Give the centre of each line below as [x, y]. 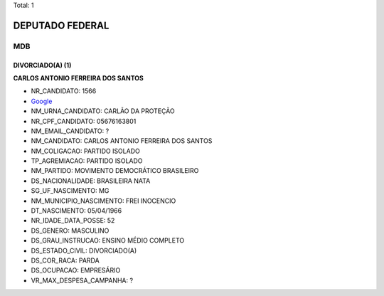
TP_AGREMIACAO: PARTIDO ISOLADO [87, 161]
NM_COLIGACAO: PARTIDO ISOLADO [85, 151]
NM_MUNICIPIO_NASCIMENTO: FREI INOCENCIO [103, 201]
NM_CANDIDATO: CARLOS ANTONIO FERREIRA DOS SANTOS [122, 141]
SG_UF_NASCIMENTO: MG [70, 191]
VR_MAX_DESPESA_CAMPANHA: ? [82, 280]
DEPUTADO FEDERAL [61, 25]
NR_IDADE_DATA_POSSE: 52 [73, 221]
